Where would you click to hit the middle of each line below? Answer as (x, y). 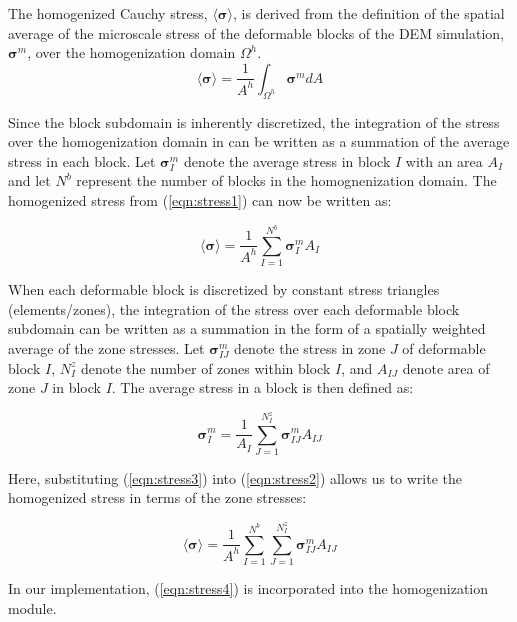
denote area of (446, 367)
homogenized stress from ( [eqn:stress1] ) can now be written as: (200, 199)
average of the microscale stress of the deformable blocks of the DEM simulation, (256, 32)
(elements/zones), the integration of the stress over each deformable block (234, 308)
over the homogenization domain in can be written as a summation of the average (259, 141)
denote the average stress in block (287, 160)
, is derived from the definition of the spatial (369, 13)
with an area (444, 160)
